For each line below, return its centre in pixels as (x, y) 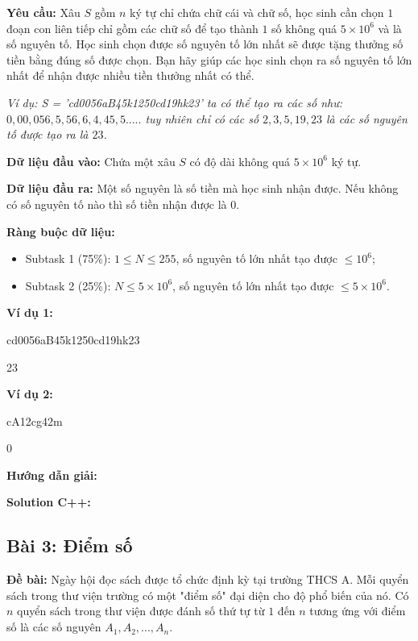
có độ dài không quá (240, 161)
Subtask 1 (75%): (68, 258)
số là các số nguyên (54, 627)
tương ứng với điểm (358, 611)
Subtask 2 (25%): (68, 285)
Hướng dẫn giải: (52, 475)
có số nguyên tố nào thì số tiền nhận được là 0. (123, 204)
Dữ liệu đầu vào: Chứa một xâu (91, 161)
